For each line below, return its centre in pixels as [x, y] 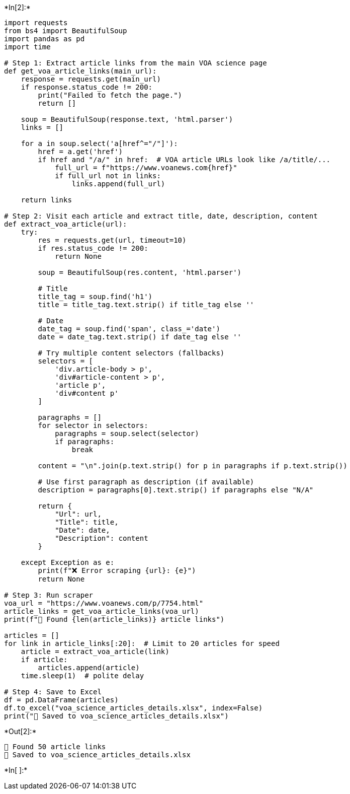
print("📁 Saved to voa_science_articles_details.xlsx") [116, 716]
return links [46, 200]
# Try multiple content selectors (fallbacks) [131, 353]
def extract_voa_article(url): [66, 224]
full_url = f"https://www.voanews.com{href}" [146, 168]
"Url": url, [78, 514]
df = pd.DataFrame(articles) [61, 700]
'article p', [80, 385]
